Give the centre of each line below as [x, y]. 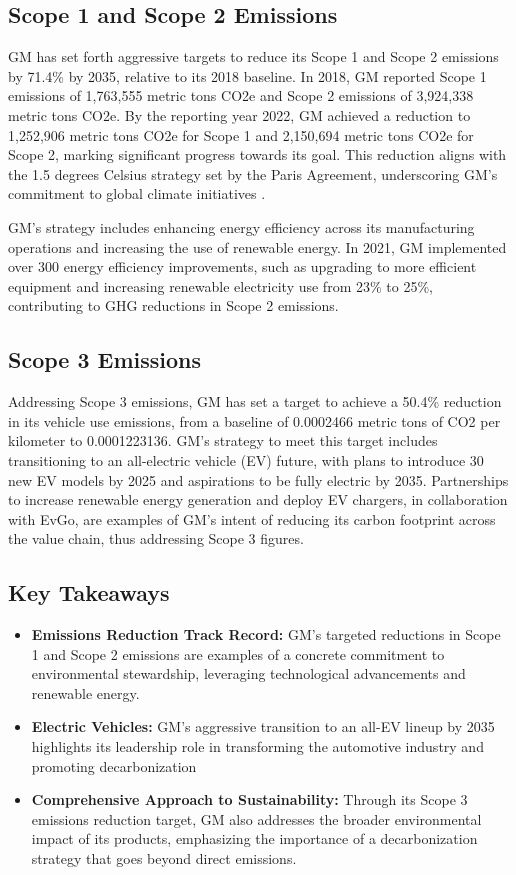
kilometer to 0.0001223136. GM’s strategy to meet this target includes [223, 440]
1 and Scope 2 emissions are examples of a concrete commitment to [238, 653]
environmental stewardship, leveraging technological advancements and [248, 673]
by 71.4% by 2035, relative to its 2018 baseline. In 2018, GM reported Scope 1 [247, 75]
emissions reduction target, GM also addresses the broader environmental [256, 818]
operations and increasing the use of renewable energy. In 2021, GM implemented [257, 246]
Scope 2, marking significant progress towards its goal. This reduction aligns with [257, 154]
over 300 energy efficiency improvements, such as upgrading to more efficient [242, 266]
